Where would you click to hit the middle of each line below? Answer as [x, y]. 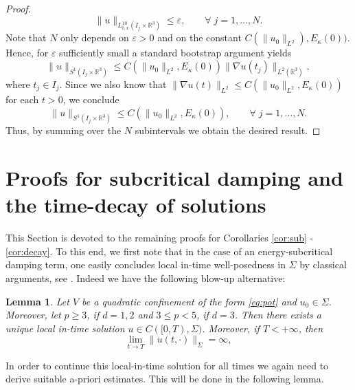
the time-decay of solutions [136, 205]
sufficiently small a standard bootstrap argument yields [175, 53]
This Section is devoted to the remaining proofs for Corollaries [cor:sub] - [160, 238]
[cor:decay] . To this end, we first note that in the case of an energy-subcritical [169, 251]
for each [22, 99]
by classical [323, 264]
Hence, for [27, 53]
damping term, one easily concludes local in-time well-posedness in [146, 264]
